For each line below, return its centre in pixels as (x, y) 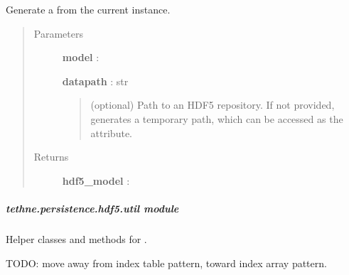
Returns (51, 157)
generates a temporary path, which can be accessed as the (217, 118)
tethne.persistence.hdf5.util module (92, 208)
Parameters (58, 33)
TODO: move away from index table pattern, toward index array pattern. (166, 263)
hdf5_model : (96, 180)
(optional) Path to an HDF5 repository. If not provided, (213, 105)
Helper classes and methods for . (76, 238)
